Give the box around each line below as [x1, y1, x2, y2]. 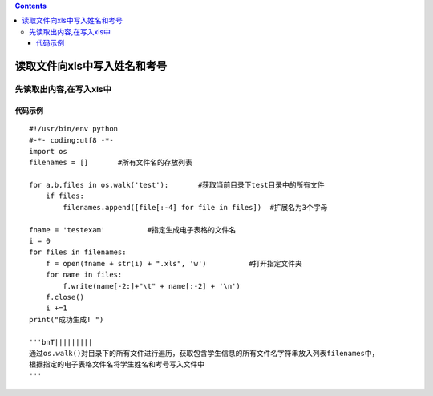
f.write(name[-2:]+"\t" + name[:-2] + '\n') [63, 281, 241, 290]
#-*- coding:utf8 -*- [29, 135, 114, 144]
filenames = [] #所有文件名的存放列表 [29, 158, 192, 168]
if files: [45, 192, 84, 200]
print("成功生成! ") [29, 315, 104, 324]
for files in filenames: [29, 248, 127, 257]
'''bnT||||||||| [29, 337, 93, 346]
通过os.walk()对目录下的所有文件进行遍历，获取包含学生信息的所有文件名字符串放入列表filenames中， [29, 349, 379, 358]
